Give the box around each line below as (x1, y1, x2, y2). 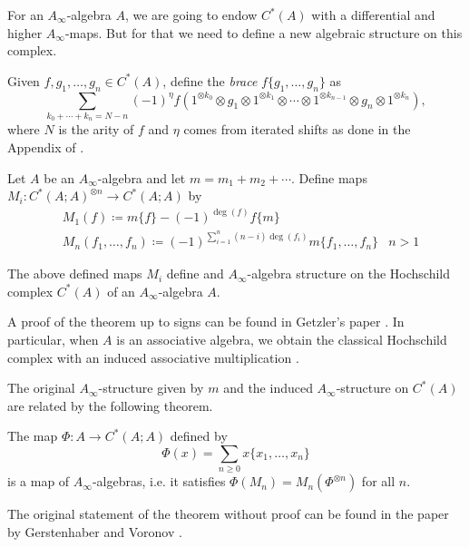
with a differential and (311, 5, 435, 24)
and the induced (223, 378, 313, 397)
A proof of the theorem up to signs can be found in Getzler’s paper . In (7, 312, 405, 331)
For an (7, 5, 44, 24)
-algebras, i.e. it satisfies (92, 472, 226, 491)
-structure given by (98, 378, 204, 397)
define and (166, 264, 224, 283)
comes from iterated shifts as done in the (183, 120, 411, 139)
